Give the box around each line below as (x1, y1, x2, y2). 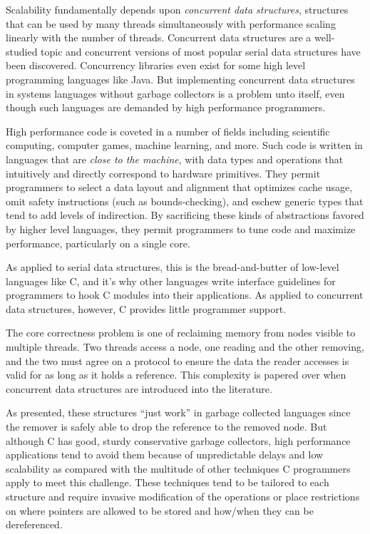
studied (6, 43, 38, 58)
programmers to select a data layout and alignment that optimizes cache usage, (6, 180, 353, 195)
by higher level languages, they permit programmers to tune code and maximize (6, 221, 356, 236)
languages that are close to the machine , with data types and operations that (6, 151, 344, 166)
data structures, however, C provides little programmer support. (6, 301, 287, 316)
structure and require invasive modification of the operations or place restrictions (6, 489, 360, 503)
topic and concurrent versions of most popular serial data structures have (41, 43, 361, 58)
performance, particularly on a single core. (6, 235, 190, 250)
